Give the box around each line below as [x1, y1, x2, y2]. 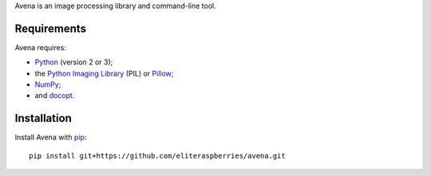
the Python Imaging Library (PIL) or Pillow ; [34, 68, 174, 78]
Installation [14, 111, 72, 125]
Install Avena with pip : [14, 132, 87, 143]
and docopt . [34, 91, 75, 100]
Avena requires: [14, 42, 67, 52]
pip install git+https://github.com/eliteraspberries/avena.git [29, 151, 287, 160]
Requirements [14, 22, 87, 35]
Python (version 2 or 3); [34, 57, 113, 67]
